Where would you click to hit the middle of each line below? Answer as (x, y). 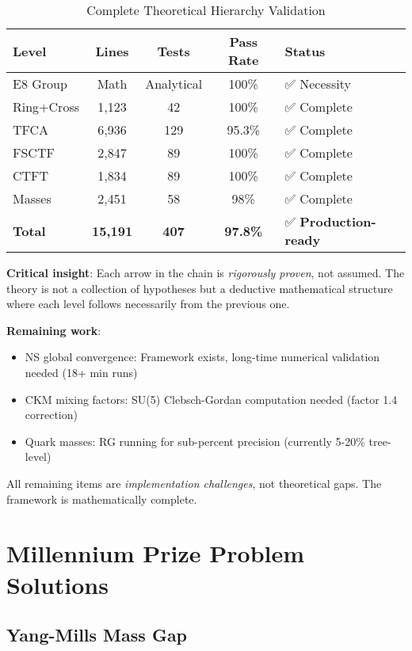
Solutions (57, 584)
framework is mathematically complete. (102, 499)
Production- (338, 221)
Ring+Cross (46, 107)
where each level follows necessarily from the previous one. (148, 304)
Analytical (174, 84)
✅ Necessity (318, 84)
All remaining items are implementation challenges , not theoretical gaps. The (194, 483)
